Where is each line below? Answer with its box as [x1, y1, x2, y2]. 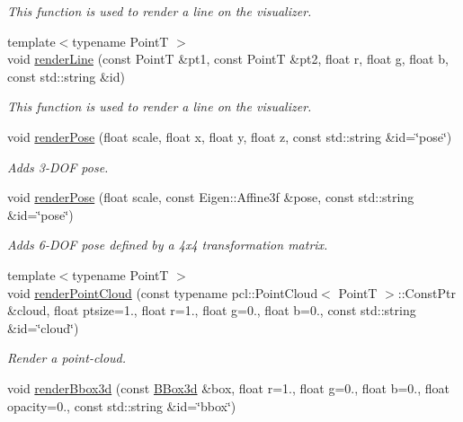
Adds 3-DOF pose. [7, 157, 109, 176]
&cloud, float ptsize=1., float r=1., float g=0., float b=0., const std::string [7, 301, 416, 320]
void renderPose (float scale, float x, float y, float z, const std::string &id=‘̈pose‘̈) [7, 127, 452, 145]
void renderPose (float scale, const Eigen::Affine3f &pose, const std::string [7, 188, 414, 207]
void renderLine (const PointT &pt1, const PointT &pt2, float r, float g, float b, [7, 49, 449, 68]
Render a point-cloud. [7, 348, 127, 367]
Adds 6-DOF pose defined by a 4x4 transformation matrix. [7, 235, 328, 254]
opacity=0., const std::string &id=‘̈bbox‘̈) [7, 396, 236, 415]
